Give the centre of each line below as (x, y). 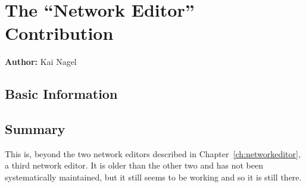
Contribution (59, 33)
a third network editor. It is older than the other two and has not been (134, 165)
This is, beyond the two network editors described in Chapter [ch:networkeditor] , (153, 153)
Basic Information (61, 94)
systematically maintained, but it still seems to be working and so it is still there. (153, 177)
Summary (35, 129)
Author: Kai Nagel (41, 62)
